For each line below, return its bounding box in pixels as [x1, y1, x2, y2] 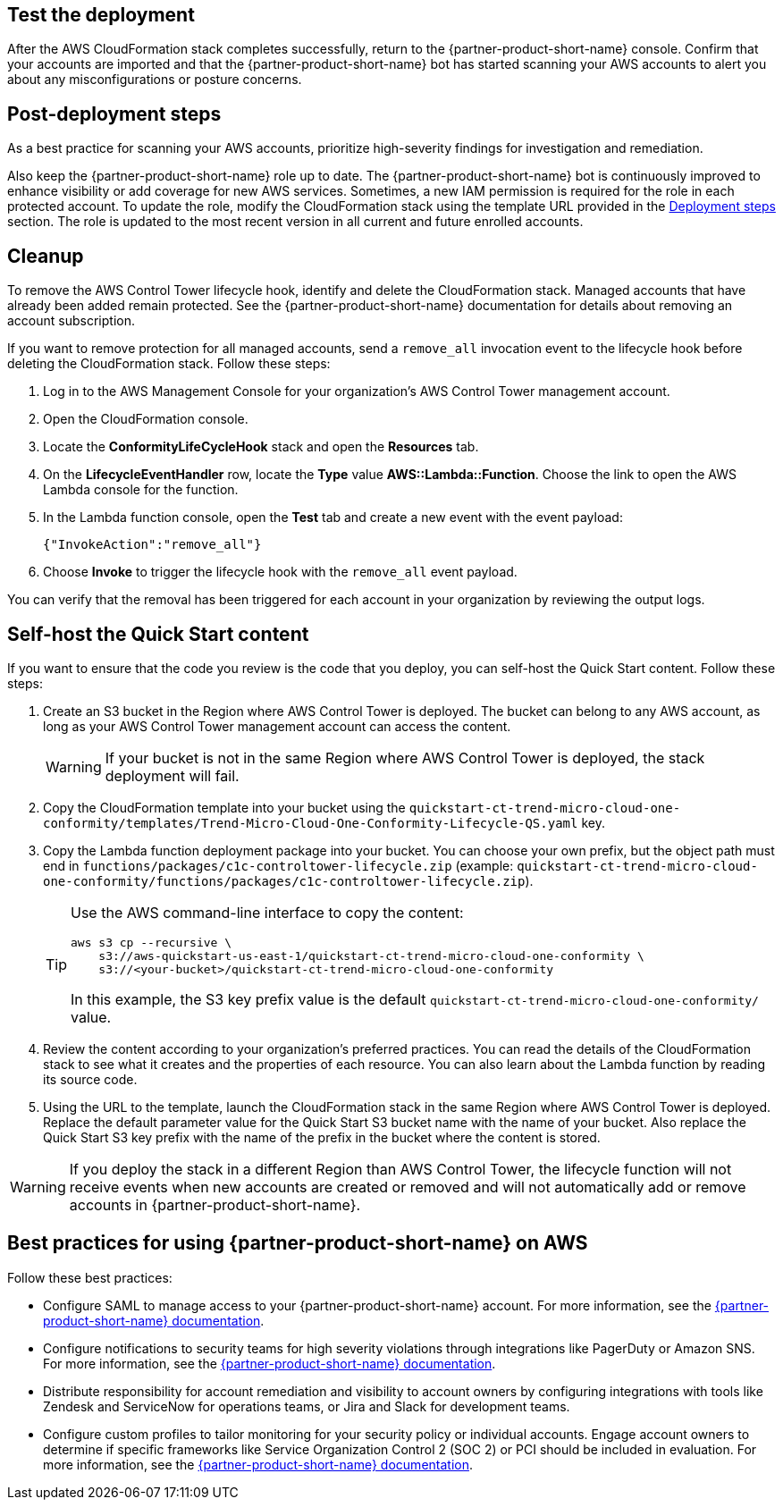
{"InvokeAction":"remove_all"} [43, 537, 262, 552]
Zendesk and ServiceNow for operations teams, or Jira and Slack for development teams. [43, 1398, 570, 1414]
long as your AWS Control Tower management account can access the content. [43, 718, 511, 734]
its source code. [43, 1071, 138, 1087]
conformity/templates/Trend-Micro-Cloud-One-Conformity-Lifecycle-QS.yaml [43, 815, 578, 830]
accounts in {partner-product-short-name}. [69, 1195, 361, 1214]
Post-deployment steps [7, 102, 222, 125]
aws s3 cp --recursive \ [71, 935, 232, 949]
